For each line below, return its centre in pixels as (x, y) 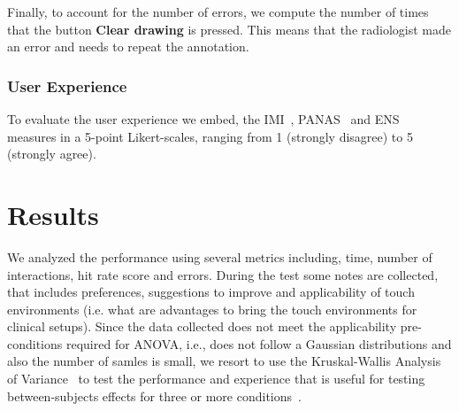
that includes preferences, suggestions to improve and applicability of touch (211, 292)
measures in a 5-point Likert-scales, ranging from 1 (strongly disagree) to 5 (210, 136)
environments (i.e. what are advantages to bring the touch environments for (212, 309)
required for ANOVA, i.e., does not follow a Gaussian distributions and (259, 343)
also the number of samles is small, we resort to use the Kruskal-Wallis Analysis (224, 361)
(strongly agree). (52, 154)
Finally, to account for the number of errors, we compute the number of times (218, 12)
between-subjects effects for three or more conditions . (154, 395)
